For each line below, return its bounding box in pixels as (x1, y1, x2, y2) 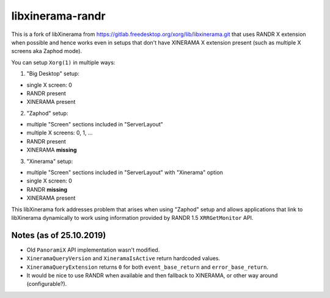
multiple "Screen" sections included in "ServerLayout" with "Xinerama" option (26, 169, 223, 176)
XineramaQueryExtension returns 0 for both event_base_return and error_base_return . (26, 263, 269, 271)
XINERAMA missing (26, 147, 77, 154)
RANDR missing (26, 186, 67, 193)
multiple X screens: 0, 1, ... (26, 129, 93, 137)
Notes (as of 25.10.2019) (11, 230, 106, 241)
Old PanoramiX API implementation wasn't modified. (26, 246, 160, 253)
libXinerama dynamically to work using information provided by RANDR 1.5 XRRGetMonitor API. (11, 214, 254, 221)
